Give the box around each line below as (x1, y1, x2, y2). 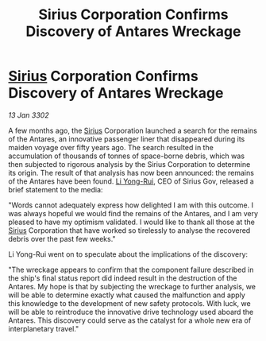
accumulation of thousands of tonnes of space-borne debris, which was (8, 151, 245, 161)
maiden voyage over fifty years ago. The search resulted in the (8, 142, 214, 152)
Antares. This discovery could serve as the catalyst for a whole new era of (8, 316, 252, 325)
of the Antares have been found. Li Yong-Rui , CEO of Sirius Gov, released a (8, 176, 254, 186)
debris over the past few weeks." (8, 234, 117, 243)
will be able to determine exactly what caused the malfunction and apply (8, 290, 246, 300)
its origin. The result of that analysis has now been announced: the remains (8, 168, 254, 177)
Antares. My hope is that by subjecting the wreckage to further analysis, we (8, 281, 256, 291)
